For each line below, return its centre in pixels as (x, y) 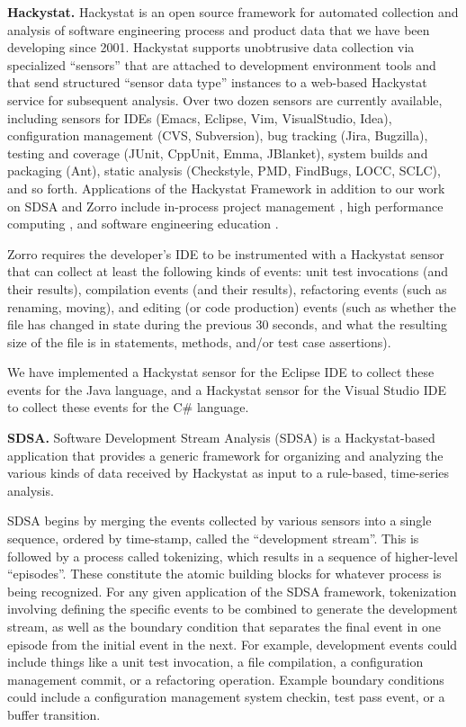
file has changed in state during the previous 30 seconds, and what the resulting (228, 324)
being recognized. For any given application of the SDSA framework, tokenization (232, 591)
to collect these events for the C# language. (128, 407)
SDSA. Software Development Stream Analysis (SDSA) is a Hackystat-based (221, 438)
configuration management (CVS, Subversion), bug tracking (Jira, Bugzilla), (218, 135)
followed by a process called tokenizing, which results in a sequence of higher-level (233, 556)
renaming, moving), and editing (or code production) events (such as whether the (232, 306)
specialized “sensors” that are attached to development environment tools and (222, 64)
